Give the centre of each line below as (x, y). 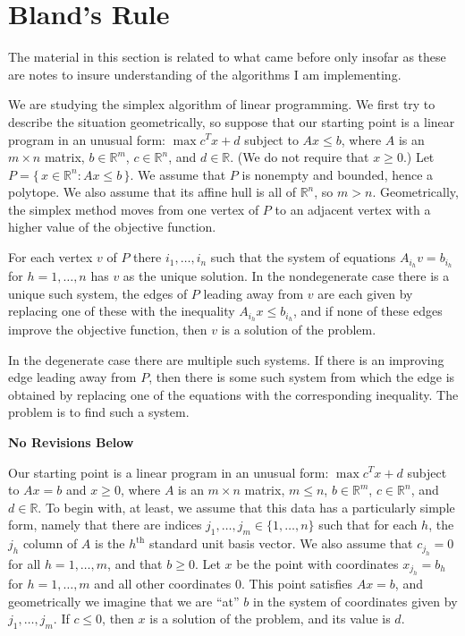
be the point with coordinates (317, 563)
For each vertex (51, 257)
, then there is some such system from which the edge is (302, 377)
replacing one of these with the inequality (122, 311)
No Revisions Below (71, 441)
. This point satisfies (297, 583)
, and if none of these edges (368, 311)
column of (50, 543)
